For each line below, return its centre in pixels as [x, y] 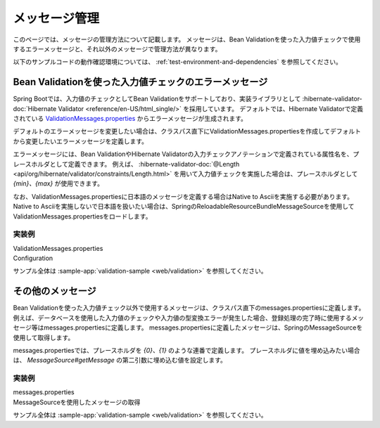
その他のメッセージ [55, 291]
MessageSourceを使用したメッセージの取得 [77, 402]
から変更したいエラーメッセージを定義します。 [80, 141]
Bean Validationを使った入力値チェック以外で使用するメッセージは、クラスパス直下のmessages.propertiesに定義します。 [189, 308]
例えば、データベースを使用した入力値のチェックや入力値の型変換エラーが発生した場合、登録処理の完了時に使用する [182, 318]
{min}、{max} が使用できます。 [58, 183]
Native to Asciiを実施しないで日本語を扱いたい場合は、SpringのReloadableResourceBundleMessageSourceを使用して [184, 207]
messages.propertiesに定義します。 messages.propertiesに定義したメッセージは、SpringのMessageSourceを [203, 328]
